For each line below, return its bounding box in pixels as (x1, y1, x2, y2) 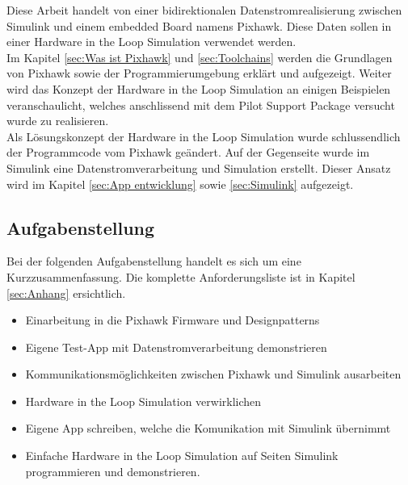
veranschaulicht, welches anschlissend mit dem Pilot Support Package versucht (6, 96, 395, 113)
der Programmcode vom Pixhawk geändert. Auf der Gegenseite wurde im (6, 144, 370, 161)
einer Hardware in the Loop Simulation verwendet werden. (6, 33, 297, 50)
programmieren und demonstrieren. (25, 462, 200, 479)
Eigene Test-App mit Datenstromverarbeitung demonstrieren (25, 338, 327, 355)
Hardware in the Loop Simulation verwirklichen (25, 392, 262, 409)
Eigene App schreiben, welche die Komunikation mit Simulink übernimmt (25, 420, 391, 437)
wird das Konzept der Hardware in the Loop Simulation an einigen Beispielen (6, 80, 391, 97)
